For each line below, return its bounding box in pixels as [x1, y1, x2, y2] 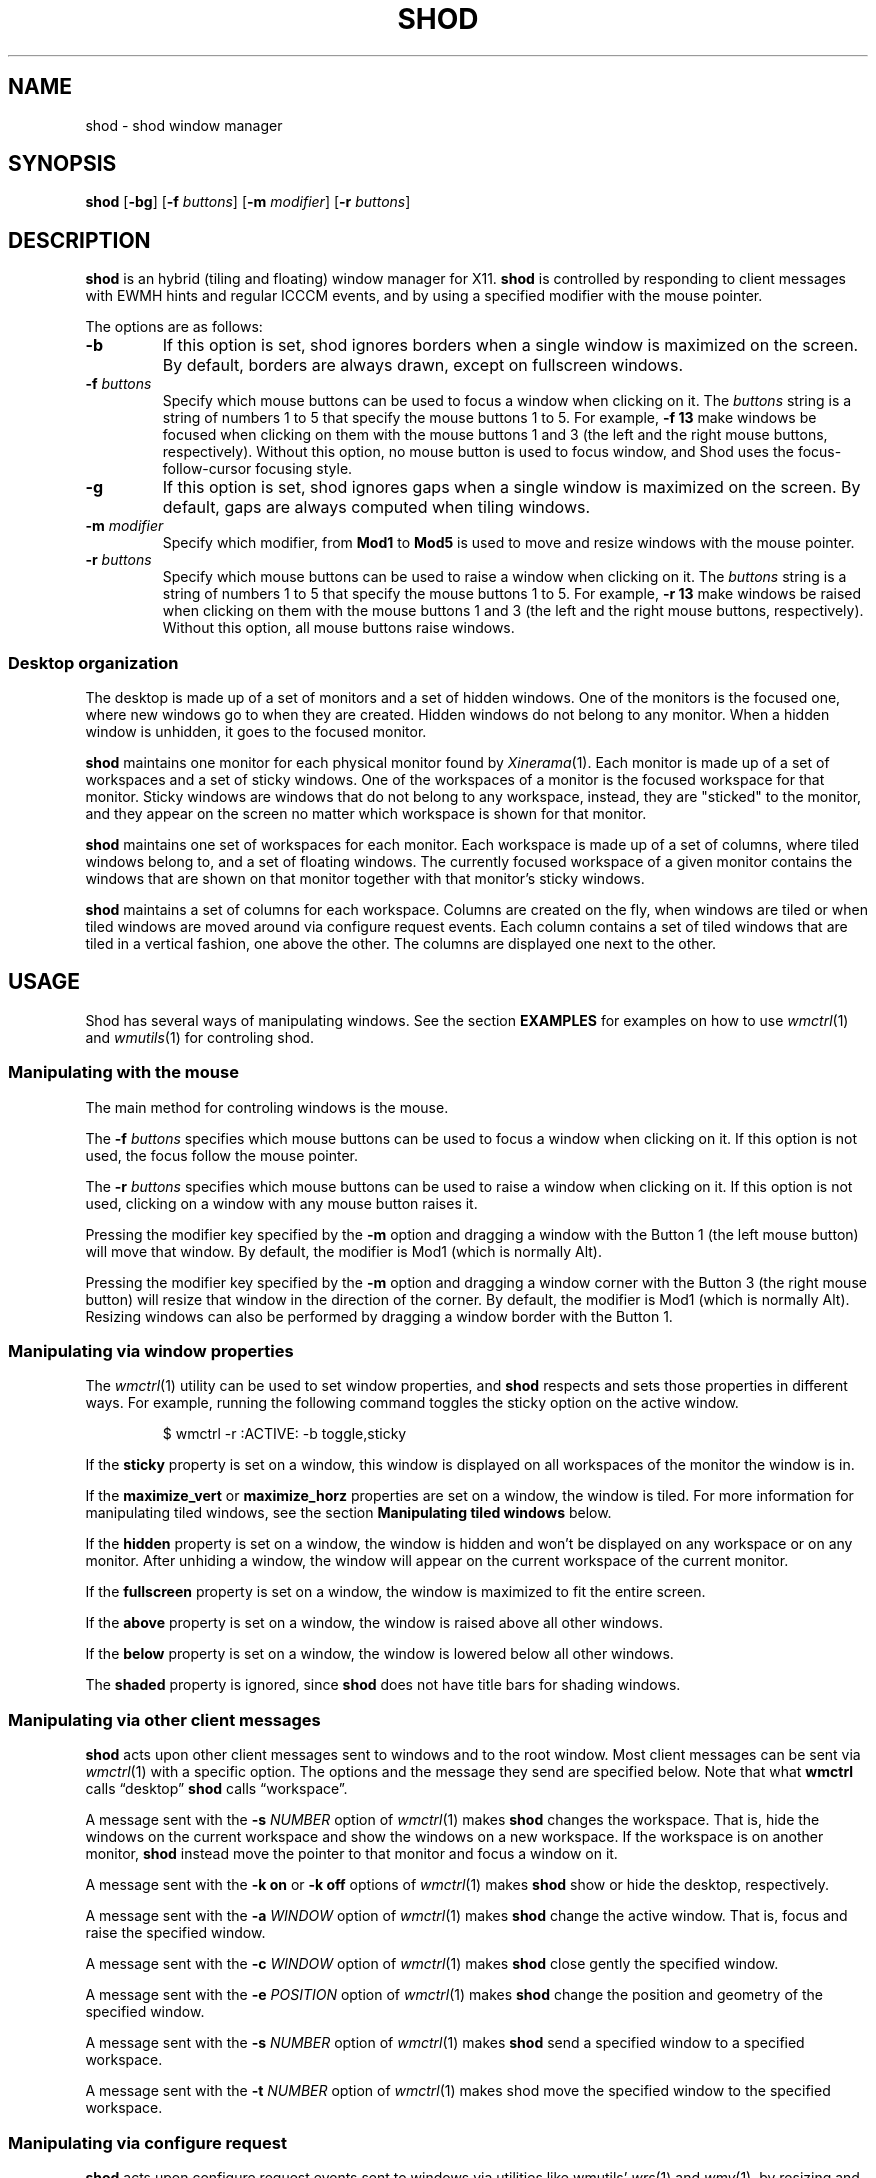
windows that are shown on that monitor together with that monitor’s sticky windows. [85, 870, 645, 888]
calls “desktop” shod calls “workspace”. [85, 1780, 348, 1798]
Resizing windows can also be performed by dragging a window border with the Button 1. [85, 1307, 673, 1325]
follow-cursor [162, 460, 252, 478]
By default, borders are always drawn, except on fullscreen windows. [162, 355, 683, 376]
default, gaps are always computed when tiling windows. [162, 497, 591, 518]
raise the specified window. [85, 1924, 266, 1942]
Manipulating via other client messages [8, 1709, 321, 1730]
